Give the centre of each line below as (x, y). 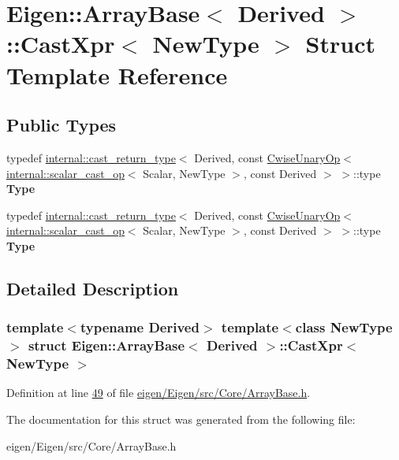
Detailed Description (93, 288)
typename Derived (140, 327)
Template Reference (117, 74)
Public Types (62, 125)
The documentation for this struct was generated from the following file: (181, 419)
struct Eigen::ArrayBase (106, 345)
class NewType (344, 327)
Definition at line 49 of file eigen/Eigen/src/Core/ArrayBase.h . (158, 393)
